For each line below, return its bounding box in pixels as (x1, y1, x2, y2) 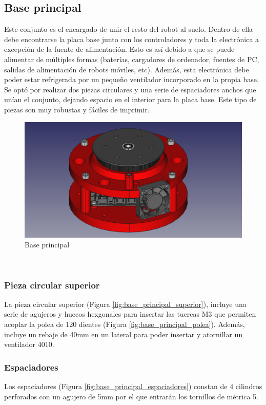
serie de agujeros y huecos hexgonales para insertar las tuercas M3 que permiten (4, 308, 256, 319)
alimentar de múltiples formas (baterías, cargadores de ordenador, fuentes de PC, (4, 53, 259, 64)
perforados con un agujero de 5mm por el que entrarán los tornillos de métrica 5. (4, 391, 258, 401)
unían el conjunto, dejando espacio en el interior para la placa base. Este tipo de (4, 94, 257, 105)
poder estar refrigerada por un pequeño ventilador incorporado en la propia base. (4, 74, 259, 85)
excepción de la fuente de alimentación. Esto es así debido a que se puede (4, 44, 235, 54)
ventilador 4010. (4, 339, 54, 350)
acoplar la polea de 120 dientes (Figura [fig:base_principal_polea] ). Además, (4, 318, 245, 329)
